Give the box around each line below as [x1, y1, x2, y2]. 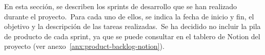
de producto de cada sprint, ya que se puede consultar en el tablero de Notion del [4, 31, 260, 41]
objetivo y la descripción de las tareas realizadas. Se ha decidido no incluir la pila [4, 21, 261, 32]
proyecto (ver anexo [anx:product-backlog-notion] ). [4, 41, 165, 51]
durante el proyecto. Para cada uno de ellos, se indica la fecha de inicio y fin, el [4, 11, 254, 21]
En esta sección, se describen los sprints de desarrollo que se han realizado [4, 1, 237, 11]
